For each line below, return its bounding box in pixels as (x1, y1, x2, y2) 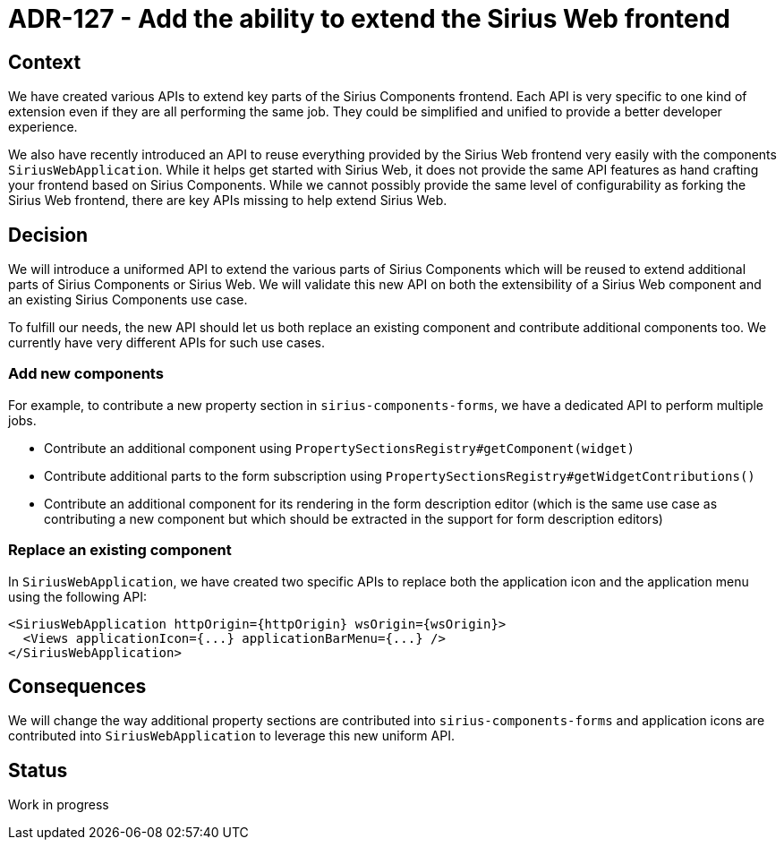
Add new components (8, 364, 164, 383)
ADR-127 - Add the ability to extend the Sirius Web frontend (8, 4, 730, 34)
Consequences (8, 674, 147, 697)
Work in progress (8, 797, 109, 813)
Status (8, 758, 68, 782)
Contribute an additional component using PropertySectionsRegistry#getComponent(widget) (44, 440, 635, 456)
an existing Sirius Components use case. (8, 292, 248, 308)
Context (8, 50, 81, 73)
